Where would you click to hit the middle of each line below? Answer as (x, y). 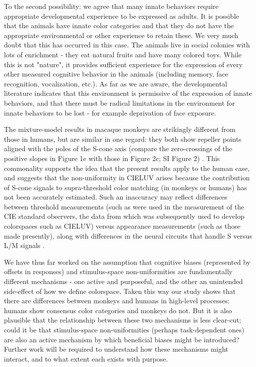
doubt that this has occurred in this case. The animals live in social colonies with (127, 45)
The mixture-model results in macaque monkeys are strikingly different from (120, 129)
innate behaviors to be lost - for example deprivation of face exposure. (110, 112)
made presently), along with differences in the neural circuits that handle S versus (128, 235)
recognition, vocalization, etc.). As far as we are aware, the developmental (116, 83)
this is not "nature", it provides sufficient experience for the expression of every (123, 64)
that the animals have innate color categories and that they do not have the (119, 25)
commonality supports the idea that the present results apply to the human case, (127, 168)
